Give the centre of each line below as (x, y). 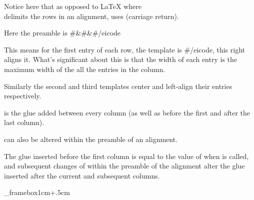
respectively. (23, 96)
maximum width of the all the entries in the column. (85, 69)
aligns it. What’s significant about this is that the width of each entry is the (121, 59)
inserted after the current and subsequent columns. (82, 175)
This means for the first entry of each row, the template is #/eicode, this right (124, 49)
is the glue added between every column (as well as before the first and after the (127, 112)
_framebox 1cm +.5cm (37, 192)
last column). (24, 122)
